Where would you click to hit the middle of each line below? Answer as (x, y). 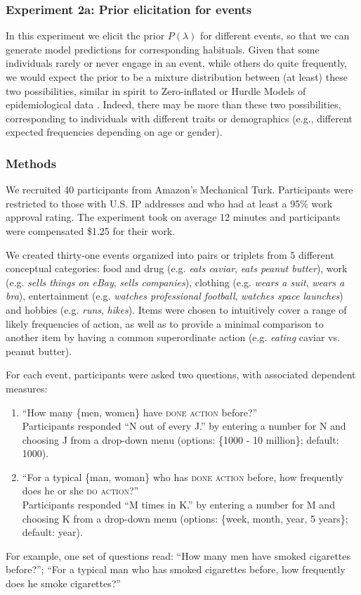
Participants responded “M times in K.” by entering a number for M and (178, 505)
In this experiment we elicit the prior (85, 36)
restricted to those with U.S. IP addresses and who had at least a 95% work (169, 203)
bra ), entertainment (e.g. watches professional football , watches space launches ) (175, 296)
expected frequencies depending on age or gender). (114, 132)
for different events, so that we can (275, 36)
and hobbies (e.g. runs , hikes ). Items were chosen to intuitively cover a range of (176, 309)
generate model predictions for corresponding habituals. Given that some (163, 49)
